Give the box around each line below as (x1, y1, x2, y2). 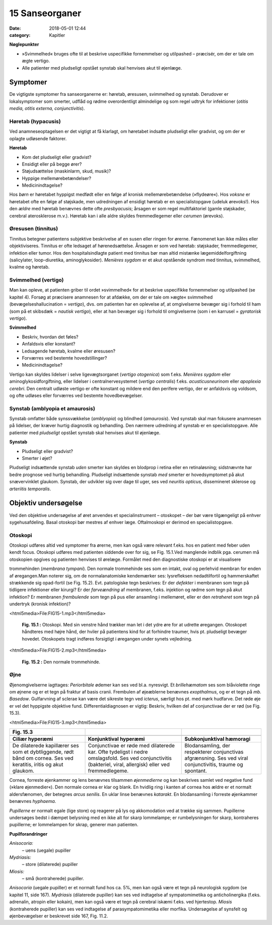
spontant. (184, 767, 208, 774)
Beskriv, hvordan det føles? (22, 333, 79, 340)
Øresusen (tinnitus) (9, 225, 58, 232)
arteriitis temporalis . (9, 486, 51, 492)
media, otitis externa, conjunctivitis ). (9, 105, 85, 111)
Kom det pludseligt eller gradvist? (22, 154, 92, 160)
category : (9, 32, 31, 38)
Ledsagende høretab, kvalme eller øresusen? (22, 348, 116, 354)
